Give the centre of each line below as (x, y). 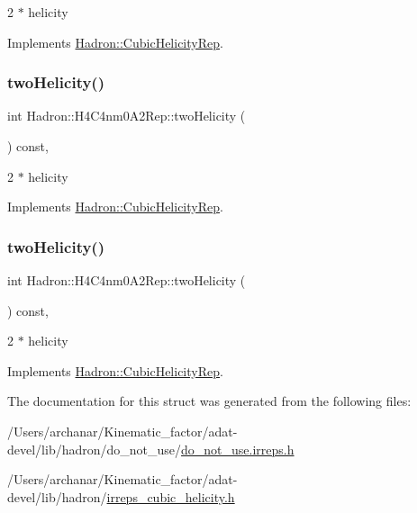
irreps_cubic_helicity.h (171, 496)
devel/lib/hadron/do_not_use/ (95, 449)
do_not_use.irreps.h (238, 449)
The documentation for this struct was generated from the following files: (209, 401)
